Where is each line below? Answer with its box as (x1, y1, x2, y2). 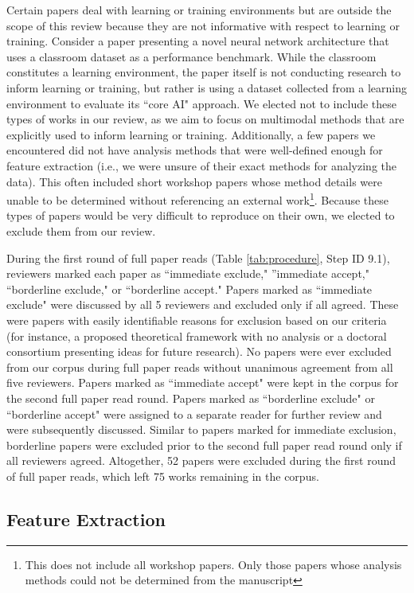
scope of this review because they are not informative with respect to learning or (6, 17, 400, 33)
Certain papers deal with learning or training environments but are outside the (6, 2, 392, 18)
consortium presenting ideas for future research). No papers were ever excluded (6, 343, 392, 360)
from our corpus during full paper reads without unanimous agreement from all (6, 358, 393, 375)
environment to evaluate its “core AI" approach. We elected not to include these (6, 95, 397, 111)
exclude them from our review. (6, 222, 156, 239)
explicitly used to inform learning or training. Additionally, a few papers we (6, 126, 376, 142)
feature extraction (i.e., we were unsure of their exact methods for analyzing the (6, 157, 396, 174)
